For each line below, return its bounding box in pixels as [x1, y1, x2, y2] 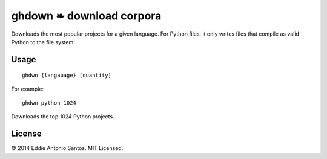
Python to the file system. [11, 38, 75, 45]
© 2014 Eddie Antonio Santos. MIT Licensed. [11, 144, 124, 152]
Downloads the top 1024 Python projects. [11, 112, 114, 120]
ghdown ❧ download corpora [11, 9, 162, 22]
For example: [11, 85, 44, 92]
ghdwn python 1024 [22, 100, 77, 106]
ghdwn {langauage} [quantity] [22, 72, 112, 79]
